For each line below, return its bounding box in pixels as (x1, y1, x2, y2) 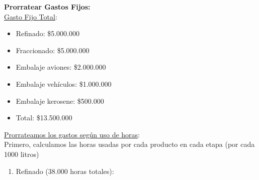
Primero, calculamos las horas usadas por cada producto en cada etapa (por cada (4, 139, 255, 149)
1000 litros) (4, 148, 39, 159)
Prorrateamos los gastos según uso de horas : (4, 129, 140, 139)
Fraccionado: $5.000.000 (16, 45, 90, 55)
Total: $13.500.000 (16, 112, 72, 123)
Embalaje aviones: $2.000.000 (16, 62, 106, 72)
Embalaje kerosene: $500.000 (16, 95, 104, 106)
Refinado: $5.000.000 (16, 28, 80, 39)
